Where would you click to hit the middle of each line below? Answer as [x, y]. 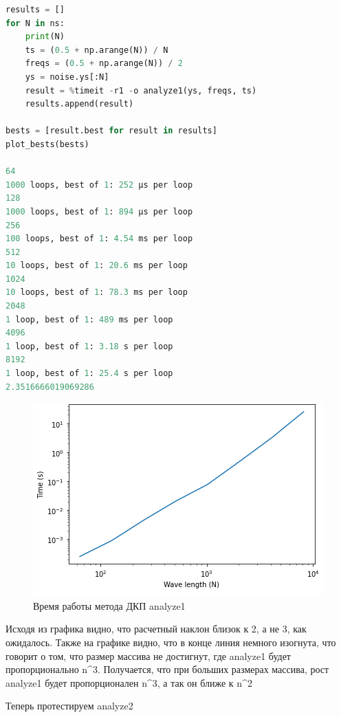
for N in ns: [35, 23]
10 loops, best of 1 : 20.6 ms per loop [97, 266]
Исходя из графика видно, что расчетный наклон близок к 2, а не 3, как [156, 629]
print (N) [45, 37]
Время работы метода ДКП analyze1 [109, 605]
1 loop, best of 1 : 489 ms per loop [89, 319]
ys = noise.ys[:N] [67, 77]
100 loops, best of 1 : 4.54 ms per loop [99, 239]
